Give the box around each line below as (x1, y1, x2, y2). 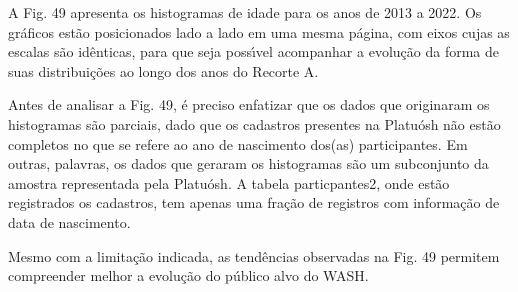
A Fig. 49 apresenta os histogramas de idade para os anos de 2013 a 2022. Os (8, 2, 482, 22)
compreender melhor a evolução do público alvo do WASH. (8, 265, 369, 286)
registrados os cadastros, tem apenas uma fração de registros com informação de (8, 192, 500, 213)
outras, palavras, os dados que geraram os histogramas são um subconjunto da (8, 153, 489, 174)
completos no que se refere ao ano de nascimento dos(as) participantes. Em (8, 133, 468, 154)
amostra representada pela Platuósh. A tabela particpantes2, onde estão (8, 172, 450, 193)
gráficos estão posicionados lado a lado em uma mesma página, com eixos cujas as (8, 21, 510, 42)
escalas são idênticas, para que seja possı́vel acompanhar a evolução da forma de (8, 41, 499, 62)
